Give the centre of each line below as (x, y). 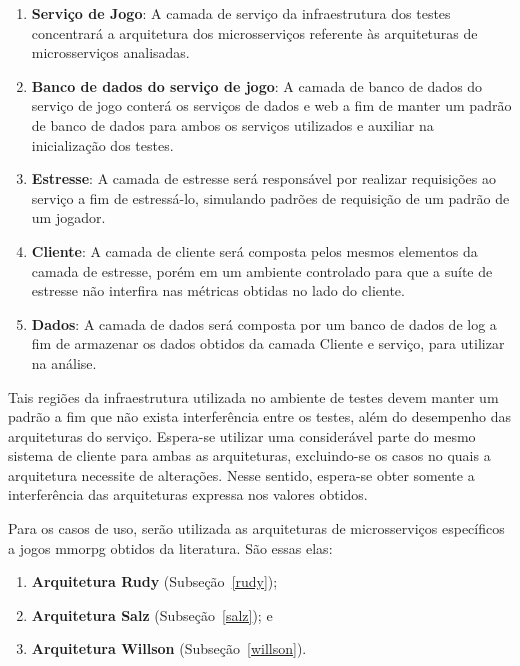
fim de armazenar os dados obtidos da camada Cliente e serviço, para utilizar (268, 343)
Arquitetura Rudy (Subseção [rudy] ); (154, 581)
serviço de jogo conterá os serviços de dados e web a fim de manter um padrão (271, 105)
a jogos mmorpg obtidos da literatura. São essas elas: (170, 547)
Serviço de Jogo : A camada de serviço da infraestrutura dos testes (241, 13)
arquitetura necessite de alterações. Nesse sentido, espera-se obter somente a (241, 474)
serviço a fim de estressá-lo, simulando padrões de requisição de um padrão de (270, 197)
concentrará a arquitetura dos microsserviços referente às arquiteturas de (254, 32)
